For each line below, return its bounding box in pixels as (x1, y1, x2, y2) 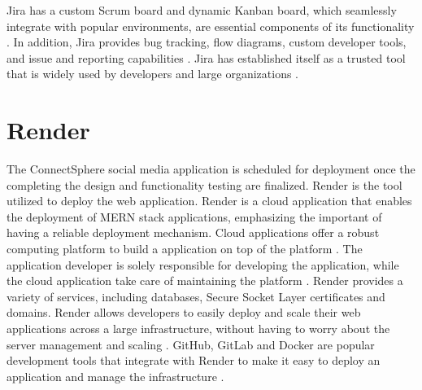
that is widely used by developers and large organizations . (7, 65, 299, 82)
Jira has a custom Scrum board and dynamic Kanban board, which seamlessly (7, 2, 397, 18)
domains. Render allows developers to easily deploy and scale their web (7, 304, 361, 321)
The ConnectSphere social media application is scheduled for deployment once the (7, 160, 415, 177)
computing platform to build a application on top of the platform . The (7, 240, 363, 257)
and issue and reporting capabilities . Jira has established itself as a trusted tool (7, 49, 406, 66)
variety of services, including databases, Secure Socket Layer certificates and (7, 287, 385, 305)
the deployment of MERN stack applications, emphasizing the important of (7, 208, 382, 225)
